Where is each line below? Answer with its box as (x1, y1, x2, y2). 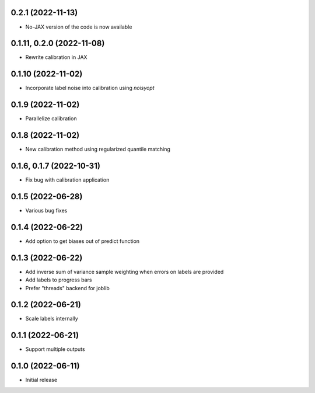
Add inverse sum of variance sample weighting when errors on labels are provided (25, 268, 224, 275)
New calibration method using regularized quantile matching (25, 146, 170, 153)
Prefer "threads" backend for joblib (25, 284, 110, 291)
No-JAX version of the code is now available (25, 23, 132, 30)
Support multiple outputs (25, 346, 85, 353)
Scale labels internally (25, 315, 78, 322)
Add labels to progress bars (25, 276, 92, 283)
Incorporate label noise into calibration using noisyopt (25, 85, 155, 92)
